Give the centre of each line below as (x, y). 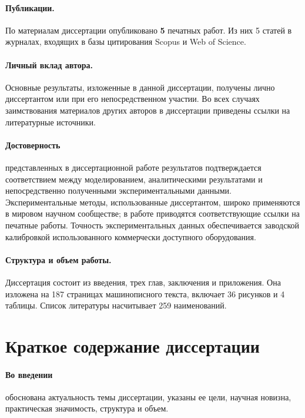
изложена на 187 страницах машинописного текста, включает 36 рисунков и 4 (145, 293)
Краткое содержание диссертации (133, 345)
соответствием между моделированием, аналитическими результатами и (134, 179)
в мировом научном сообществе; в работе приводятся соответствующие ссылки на (152, 213)
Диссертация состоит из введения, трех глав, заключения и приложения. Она (143, 282)
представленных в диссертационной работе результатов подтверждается (133, 167)
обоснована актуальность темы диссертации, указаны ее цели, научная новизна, (148, 397)
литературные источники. (51, 122)
